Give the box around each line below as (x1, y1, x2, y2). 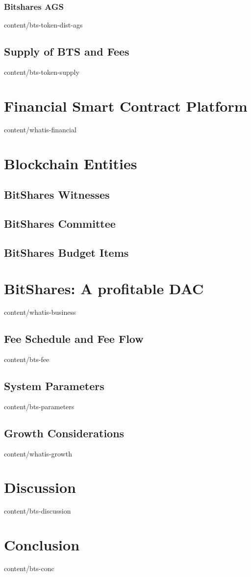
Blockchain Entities (4, 153, 137, 173)
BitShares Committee (4, 215, 116, 231)
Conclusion (4, 535, 80, 555)
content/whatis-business (4, 307, 76, 317)
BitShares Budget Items (4, 244, 129, 260)
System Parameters (4, 378, 104, 393)
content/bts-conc (4, 563, 54, 573)
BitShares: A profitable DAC (4, 278, 204, 299)
